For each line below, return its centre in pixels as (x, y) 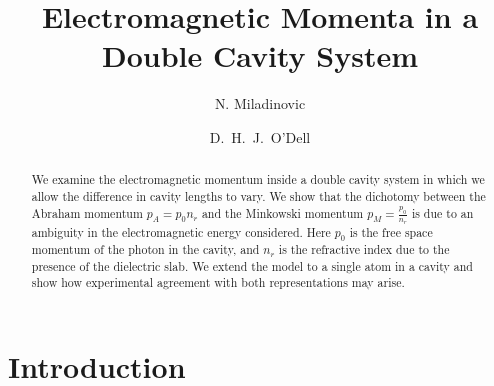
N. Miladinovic (260, 103)
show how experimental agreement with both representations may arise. (218, 282)
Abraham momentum (87, 212)
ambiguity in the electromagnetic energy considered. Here (181, 231)
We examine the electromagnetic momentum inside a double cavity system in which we (258, 179)
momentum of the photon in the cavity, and (145, 249)
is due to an (442, 212)
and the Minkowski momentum (282, 212)
